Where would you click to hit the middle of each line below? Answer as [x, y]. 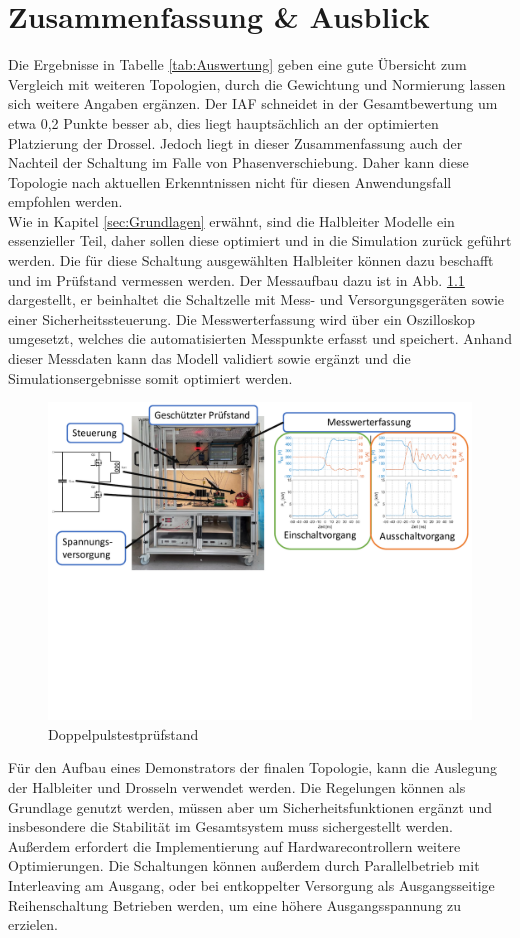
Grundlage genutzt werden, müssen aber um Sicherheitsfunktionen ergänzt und [250, 806]
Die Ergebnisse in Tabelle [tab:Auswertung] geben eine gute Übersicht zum [237, 64]
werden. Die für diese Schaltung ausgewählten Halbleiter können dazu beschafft [251, 260]
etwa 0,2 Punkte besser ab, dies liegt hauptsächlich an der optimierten [223, 122]
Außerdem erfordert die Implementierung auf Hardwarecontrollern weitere [234, 845]
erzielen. [33, 924]
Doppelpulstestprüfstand [123, 733]
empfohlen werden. [65, 201]
